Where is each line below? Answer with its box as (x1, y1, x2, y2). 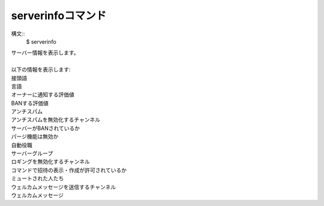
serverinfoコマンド (11, 9, 107, 22)
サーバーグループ (11, 150, 53, 157)
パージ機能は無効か (11, 133, 59, 140)
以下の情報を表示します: (11, 66, 71, 73)
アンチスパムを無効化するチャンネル (11, 116, 101, 123)
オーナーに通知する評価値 (11, 91, 74, 98)
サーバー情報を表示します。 (11, 49, 79, 56)
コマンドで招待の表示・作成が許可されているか (11, 166, 127, 174)
